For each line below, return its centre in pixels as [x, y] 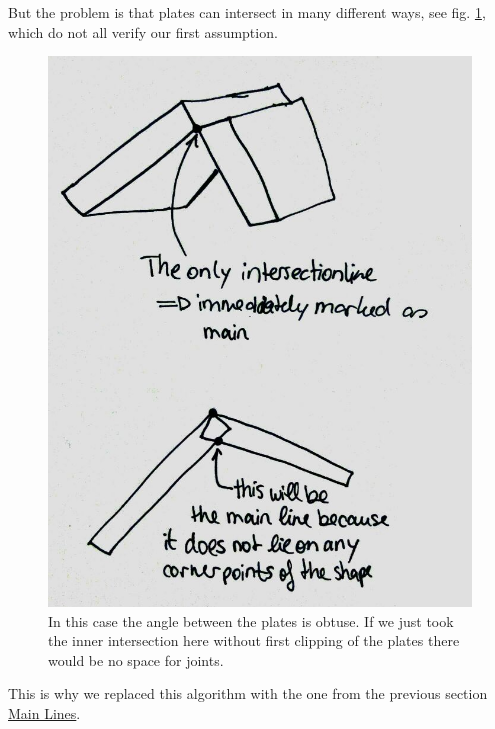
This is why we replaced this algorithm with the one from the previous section [248, 693]
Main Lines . [44, 712]
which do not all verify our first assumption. [143, 31]
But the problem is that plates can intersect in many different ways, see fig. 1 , [247, 12]
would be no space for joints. [136, 659]
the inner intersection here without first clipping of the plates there [254, 640]
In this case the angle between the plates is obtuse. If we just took [251, 620]
